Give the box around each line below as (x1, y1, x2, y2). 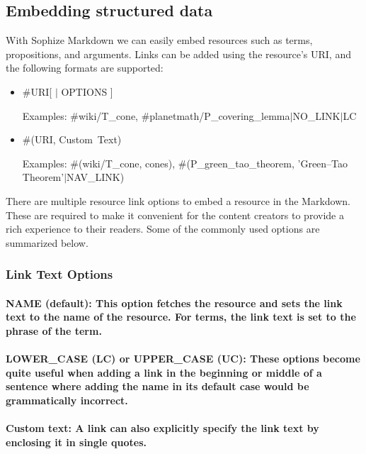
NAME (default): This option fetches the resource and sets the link (6, 295, 343, 310)
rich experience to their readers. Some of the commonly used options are (6, 221, 320, 236)
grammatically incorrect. (6, 392, 128, 407)
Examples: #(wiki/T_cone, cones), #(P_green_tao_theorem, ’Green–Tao (22, 155, 348, 170)
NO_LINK (292, 108, 341, 123)
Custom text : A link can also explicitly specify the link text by (6, 421, 319, 436)
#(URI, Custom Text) (22, 132, 122, 147)
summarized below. (6, 235, 88, 250)
